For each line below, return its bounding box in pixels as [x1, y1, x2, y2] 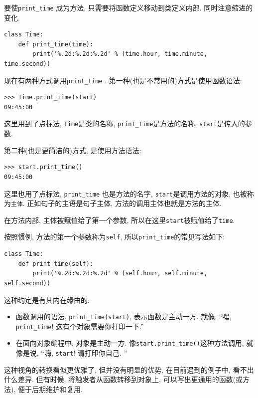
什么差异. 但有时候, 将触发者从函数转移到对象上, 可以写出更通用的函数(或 [4, 374, 243, 385]
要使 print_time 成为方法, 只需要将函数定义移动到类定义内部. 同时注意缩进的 [4, 2, 253, 12]
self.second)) [4, 279, 51, 287]
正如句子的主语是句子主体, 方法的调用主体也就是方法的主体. [27, 198, 222, 208]
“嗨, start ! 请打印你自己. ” [41, 348, 128, 358]
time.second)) [4, 60, 51, 68]
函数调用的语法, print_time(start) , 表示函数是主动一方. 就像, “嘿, [15, 311, 232, 322]
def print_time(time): [18, 40, 93, 48]
